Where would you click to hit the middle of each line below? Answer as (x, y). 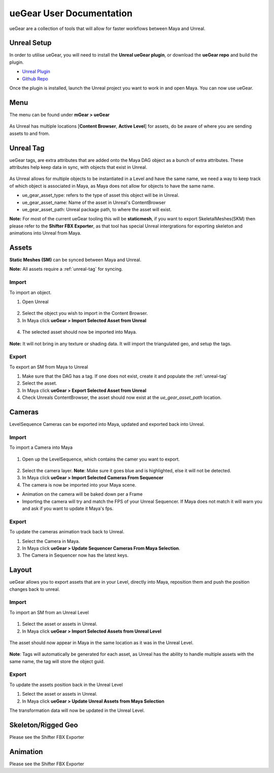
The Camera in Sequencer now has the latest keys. (75, 555)
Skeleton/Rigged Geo (44, 725)
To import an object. (30, 292)
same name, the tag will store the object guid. (57, 661)
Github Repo (35, 78)
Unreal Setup (30, 43)
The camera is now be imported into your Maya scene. (79, 485)
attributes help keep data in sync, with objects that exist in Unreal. (78, 167)
